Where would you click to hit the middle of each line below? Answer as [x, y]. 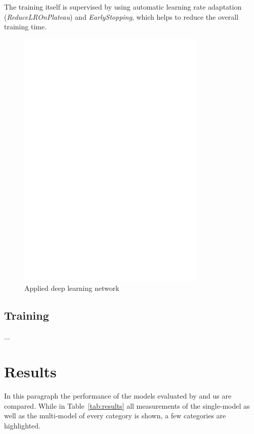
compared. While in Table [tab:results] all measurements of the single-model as [127, 405]
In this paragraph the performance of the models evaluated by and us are [118, 395]
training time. [26, 27]
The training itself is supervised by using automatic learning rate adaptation [123, 7]
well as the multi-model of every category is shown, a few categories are [115, 416]
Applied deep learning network [72, 288]
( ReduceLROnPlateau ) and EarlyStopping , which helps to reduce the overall [121, 16]
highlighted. [22, 425]
